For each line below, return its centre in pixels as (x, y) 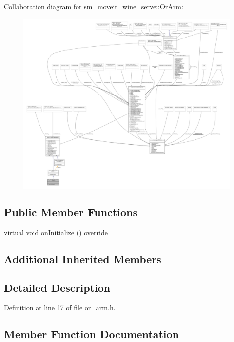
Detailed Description (57, 287)
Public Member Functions (71, 212)
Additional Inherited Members (83, 258)
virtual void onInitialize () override (56, 232)
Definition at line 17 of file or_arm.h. (60, 308)
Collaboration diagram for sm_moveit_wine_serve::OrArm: (94, 6)
